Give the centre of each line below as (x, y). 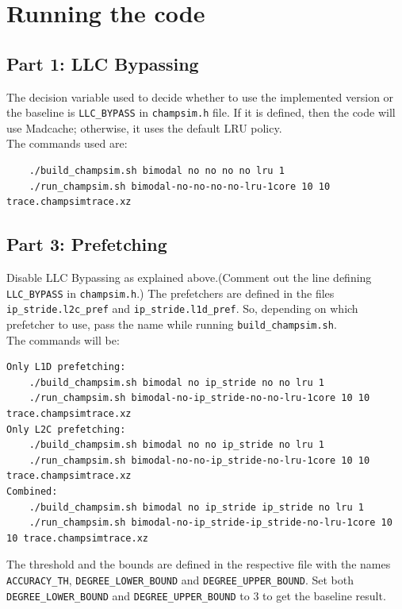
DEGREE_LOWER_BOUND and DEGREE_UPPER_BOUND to (128, 595)
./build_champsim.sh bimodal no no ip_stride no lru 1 (176, 445)
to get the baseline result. (324, 595)
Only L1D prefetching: (66, 367)
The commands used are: (67, 143)
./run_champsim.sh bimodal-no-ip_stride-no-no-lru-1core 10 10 (199, 398)
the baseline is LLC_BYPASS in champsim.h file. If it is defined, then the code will (201, 112)
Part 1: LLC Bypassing (103, 63)
